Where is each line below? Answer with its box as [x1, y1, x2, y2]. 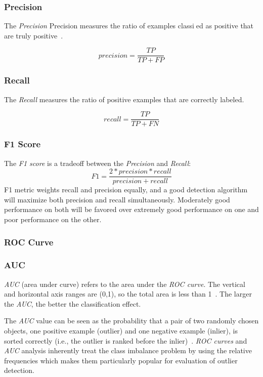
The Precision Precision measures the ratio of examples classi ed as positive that [4, 20, 254, 31]
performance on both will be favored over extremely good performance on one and [4, 204, 259, 215]
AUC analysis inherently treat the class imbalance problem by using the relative [4, 345, 252, 356]
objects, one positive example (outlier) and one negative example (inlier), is [4, 325, 238, 336]
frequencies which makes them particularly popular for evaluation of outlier [4, 355, 238, 365]
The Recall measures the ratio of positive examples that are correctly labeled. [4, 94, 244, 104]
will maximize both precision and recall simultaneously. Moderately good [4, 194, 230, 204]
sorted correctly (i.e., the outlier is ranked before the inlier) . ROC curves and [4, 335, 247, 346]
